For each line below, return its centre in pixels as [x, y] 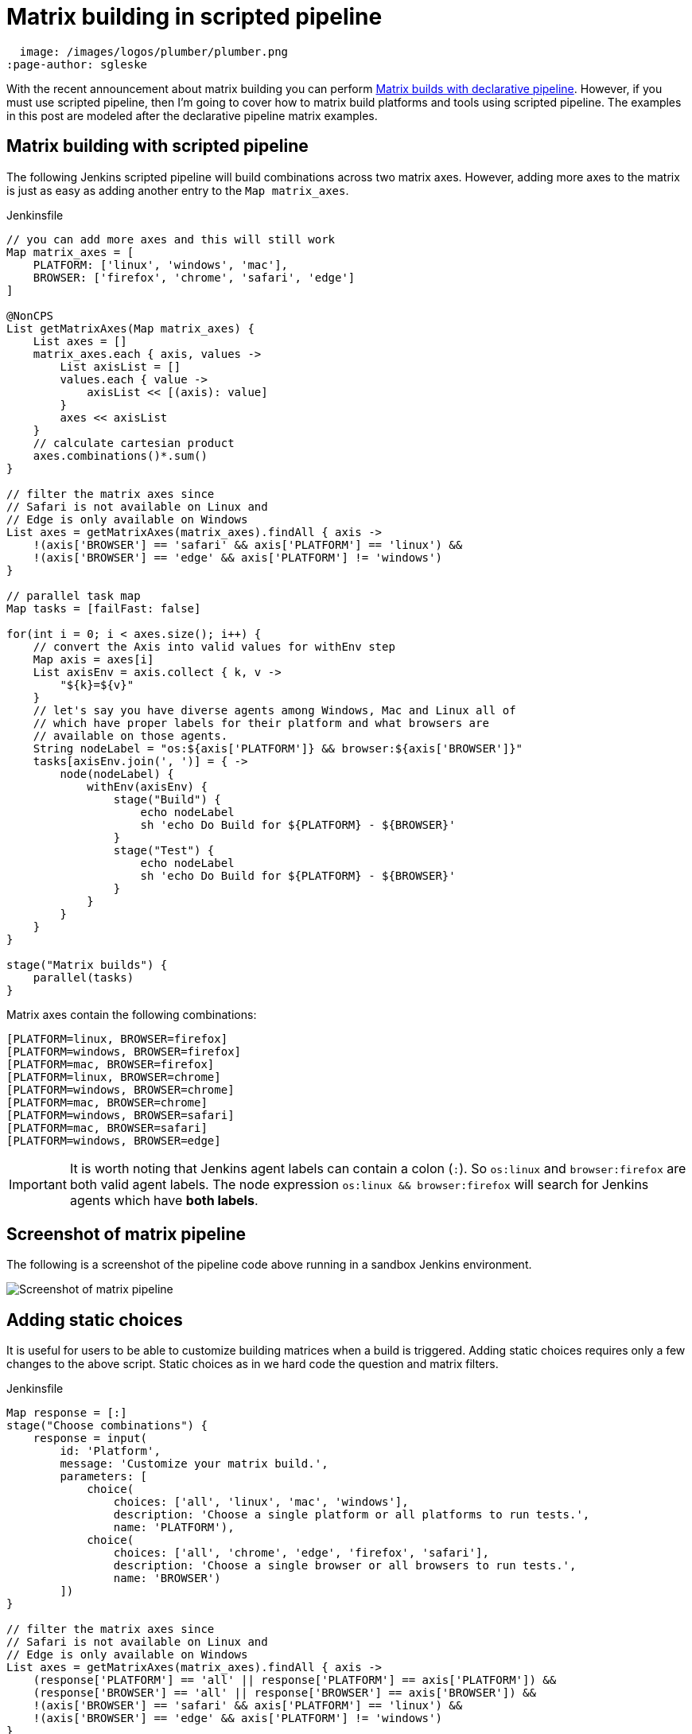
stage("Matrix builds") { [87, 964]
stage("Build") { [167, 799]
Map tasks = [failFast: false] [104, 608]
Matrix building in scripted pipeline [194, 17]
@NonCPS [30, 315]
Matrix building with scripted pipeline [157, 146]
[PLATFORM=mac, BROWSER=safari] [107, 1127]
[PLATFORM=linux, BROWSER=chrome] [114, 1077]
